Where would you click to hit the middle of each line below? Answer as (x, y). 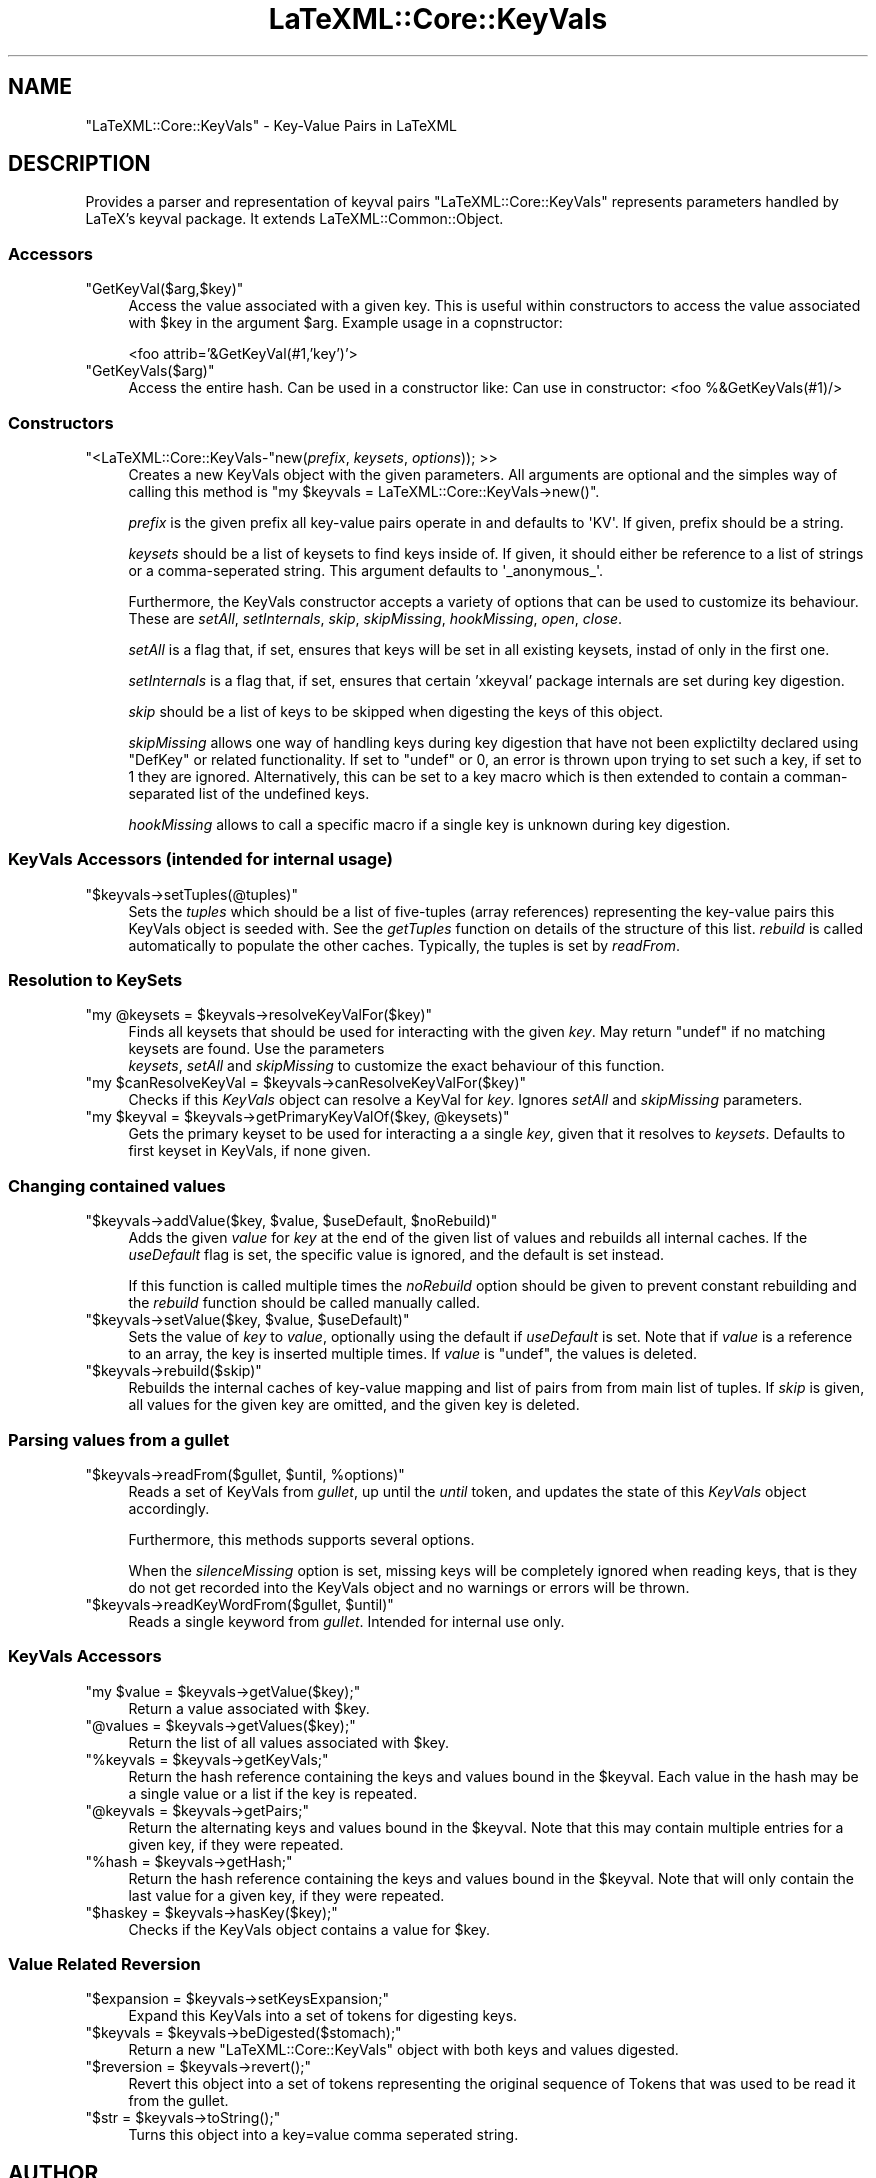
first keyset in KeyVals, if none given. (249, 1151)
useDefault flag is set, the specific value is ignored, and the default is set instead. (396, 1255)
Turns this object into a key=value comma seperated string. (323, 2135)
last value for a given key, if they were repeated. (286, 1895)
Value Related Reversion (104, 1964)
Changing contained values (117, 1185)
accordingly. (169, 1508)
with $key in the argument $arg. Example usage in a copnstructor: (345, 323)
